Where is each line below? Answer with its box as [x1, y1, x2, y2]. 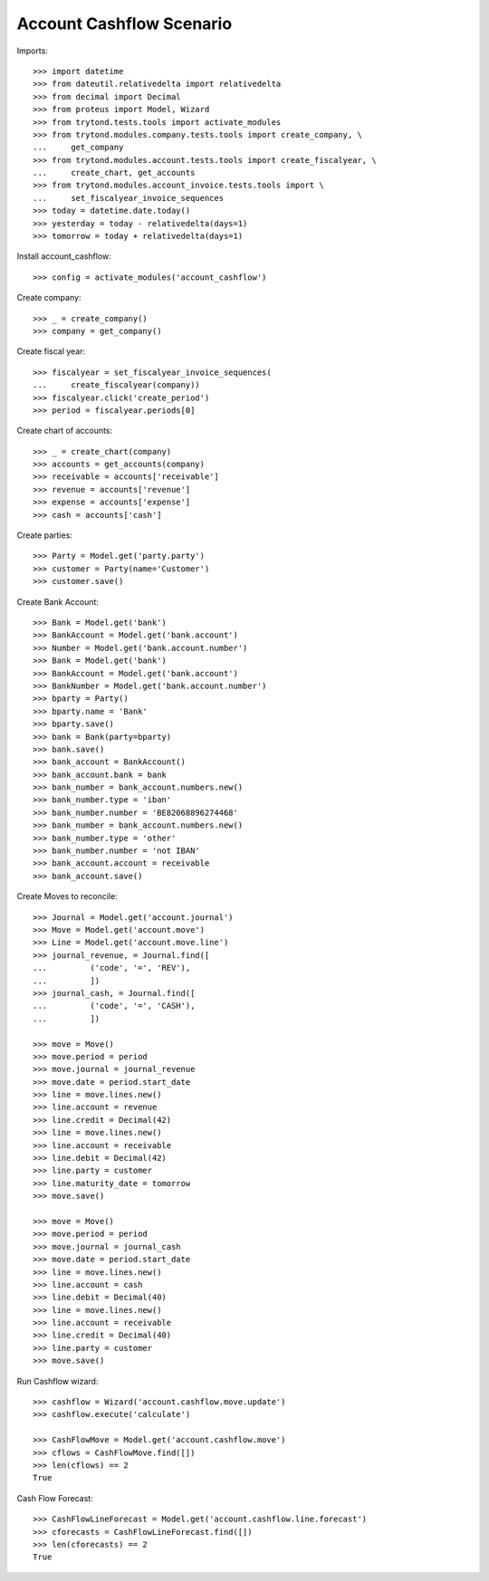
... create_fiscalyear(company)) [33, 380, 201, 390]
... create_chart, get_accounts [33, 168, 196, 178]
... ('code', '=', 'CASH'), [33, 1001, 196, 1011]
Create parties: [16, 530, 72, 541]
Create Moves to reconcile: [16, 891, 118, 902]
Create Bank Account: [16, 596, 100, 607]
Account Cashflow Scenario [16, 14, 233, 34]
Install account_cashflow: [16, 251, 112, 262]
